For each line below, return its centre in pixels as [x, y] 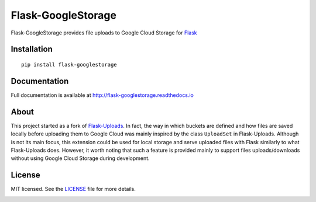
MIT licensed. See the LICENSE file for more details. [73, 189]
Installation [32, 49]
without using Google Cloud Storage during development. [80, 158]
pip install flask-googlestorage [69, 65]
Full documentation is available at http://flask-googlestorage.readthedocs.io [102, 95]
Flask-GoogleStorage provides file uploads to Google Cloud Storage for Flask [104, 33]
